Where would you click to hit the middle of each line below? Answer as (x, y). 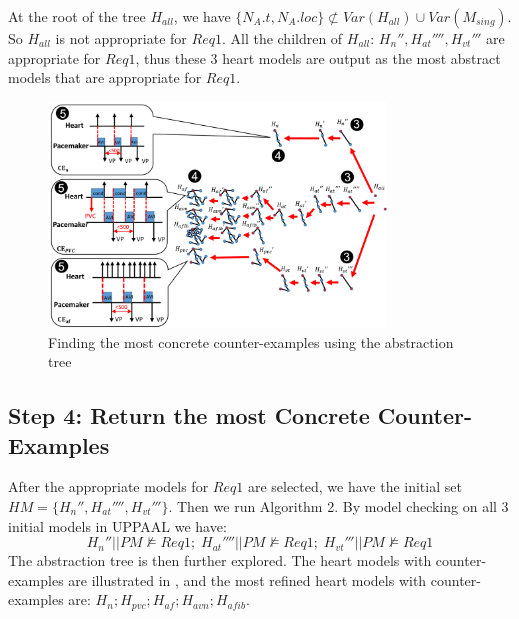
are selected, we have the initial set (354, 486)
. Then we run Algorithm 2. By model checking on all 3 (338, 505)
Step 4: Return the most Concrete (189, 415)
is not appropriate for (121, 38)
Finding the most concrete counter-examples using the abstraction (251, 341)
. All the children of (282, 38)
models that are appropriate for (105, 77)
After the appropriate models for (108, 486)
